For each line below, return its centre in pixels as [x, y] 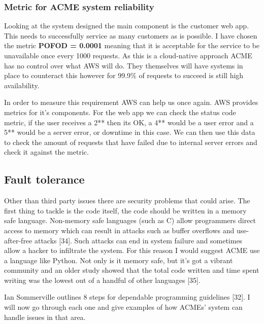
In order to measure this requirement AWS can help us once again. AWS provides [131, 102]
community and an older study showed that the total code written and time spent [132, 270]
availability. [22, 85]
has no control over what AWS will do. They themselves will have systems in [124, 65]
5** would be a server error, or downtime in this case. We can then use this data [130, 132]
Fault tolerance [44, 179]
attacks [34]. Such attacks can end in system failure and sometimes [138, 240]
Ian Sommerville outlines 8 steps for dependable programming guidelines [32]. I [127, 297]
